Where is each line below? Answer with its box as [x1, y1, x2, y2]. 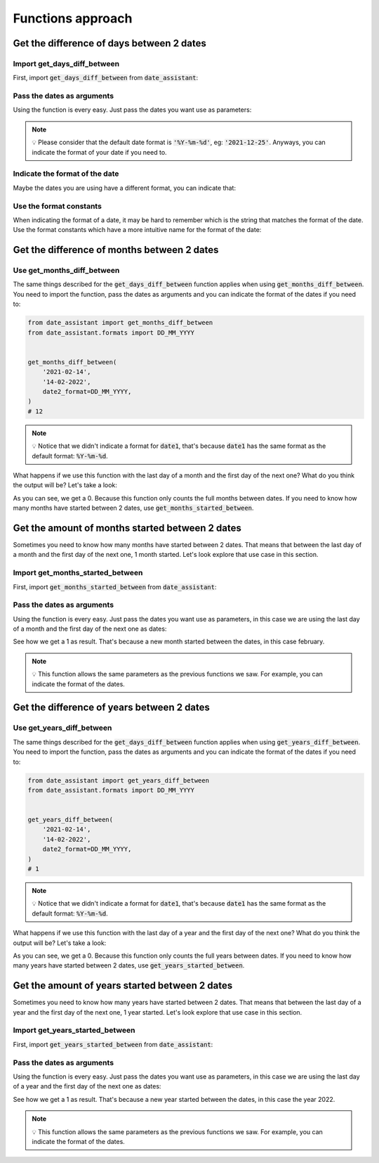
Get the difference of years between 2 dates [13, 702, 211, 714]
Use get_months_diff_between [13, 266, 120, 276]
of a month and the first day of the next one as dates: [13, 624, 167, 633]
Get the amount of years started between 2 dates [13, 979, 233, 991]
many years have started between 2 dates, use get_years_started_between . [13, 961, 245, 970]
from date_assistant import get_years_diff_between [27, 776, 210, 784]
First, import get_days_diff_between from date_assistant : [13, 74, 199, 82]
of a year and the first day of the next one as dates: [13, 1082, 161, 1091]
